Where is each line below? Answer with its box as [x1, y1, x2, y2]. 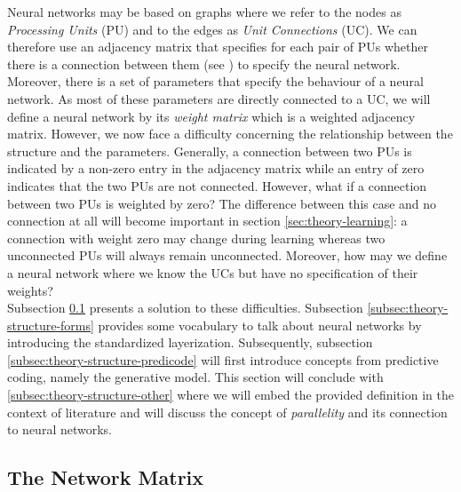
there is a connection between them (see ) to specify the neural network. [7, 54, 401, 73]
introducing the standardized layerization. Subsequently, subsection [7, 333, 373, 352]
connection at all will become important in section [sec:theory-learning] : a [7, 211, 408, 230]
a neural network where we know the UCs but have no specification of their [7, 263, 418, 282]
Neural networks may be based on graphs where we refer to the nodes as [7, 3, 401, 20]
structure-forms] [7, 315, 94, 334]
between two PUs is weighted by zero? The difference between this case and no [7, 194, 437, 212]
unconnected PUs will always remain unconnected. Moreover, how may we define [7, 246, 448, 265]
